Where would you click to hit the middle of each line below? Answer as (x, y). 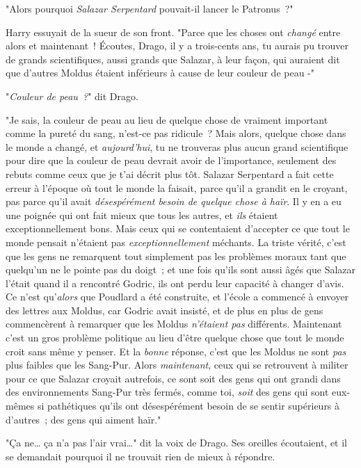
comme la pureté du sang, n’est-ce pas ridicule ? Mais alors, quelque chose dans (176, 133)
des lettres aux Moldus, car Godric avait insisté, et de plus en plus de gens (165, 310)
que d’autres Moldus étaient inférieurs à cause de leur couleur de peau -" (160, 73)
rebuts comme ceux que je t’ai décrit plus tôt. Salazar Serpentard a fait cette (170, 174)
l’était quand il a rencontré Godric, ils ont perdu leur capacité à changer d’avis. (175, 283)
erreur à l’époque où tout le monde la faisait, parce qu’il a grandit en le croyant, (177, 187)
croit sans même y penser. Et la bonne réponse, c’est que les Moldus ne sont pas (176, 351)
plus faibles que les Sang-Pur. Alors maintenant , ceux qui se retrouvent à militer (177, 365)
